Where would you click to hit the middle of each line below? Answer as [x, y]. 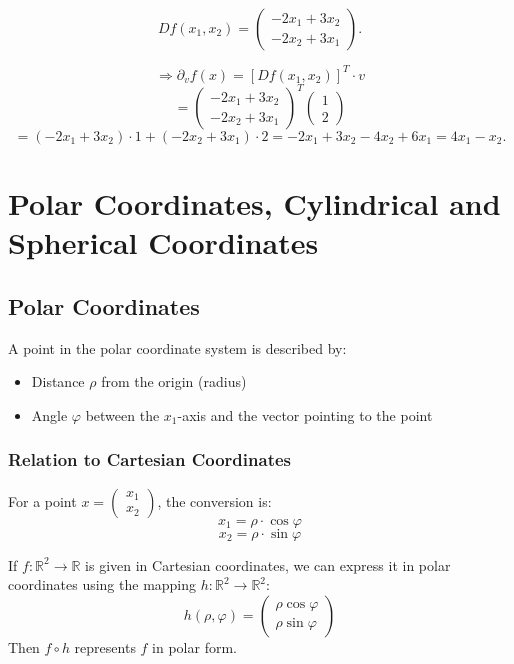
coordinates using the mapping [102, 584]
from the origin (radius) [174, 381]
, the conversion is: [214, 500]
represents [105, 646]
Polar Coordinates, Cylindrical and [254, 203]
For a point [42, 500]
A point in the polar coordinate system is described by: [177, 347]
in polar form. [194, 646]
